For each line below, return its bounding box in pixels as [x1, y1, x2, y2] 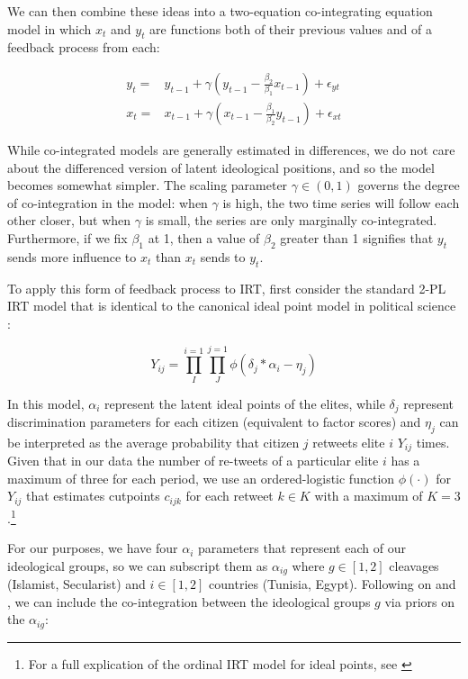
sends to [200, 247, 246, 266]
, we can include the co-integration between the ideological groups [7, 592, 371, 611]
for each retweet [185, 486, 274, 505]
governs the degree [357, 176, 460, 195]
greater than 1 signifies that [280, 229, 434, 248]
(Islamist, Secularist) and [7, 575, 146, 593]
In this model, [7, 394, 85, 412]
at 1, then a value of [148, 229, 260, 248]
